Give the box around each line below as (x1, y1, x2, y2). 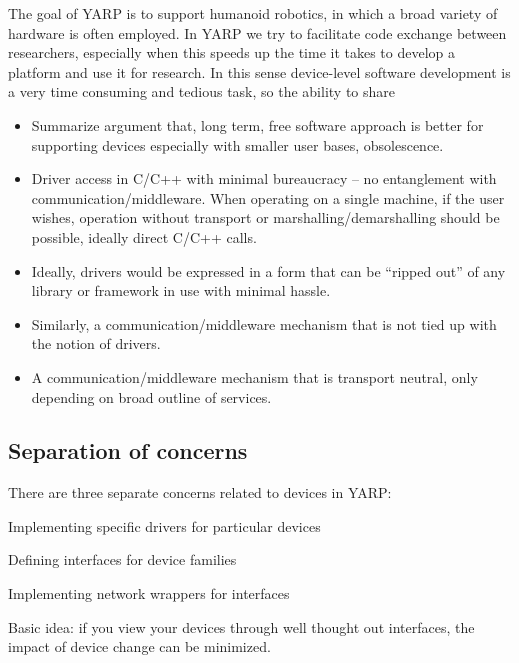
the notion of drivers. (31, 333, 161, 354)
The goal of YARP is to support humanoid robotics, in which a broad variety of (8, 3, 498, 23)
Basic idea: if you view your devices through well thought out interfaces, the (8, 616, 475, 637)
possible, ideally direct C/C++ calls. (31, 226, 257, 247)
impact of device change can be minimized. (8, 636, 271, 657)
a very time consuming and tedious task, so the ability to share (8, 81, 396, 102)
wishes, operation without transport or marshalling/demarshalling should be (31, 207, 500, 228)
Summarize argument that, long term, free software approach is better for (31, 114, 484, 135)
